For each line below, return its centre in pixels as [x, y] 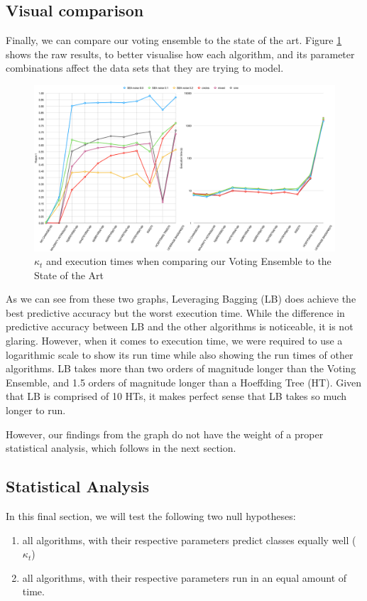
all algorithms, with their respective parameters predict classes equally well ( [189, 540]
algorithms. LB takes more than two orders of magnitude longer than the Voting [181, 368]
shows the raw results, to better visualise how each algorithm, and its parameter [180, 54]
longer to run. [36, 410]
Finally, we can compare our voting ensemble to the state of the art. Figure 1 [174, 40]
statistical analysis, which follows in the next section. [121, 448]
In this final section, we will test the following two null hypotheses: [151, 516]
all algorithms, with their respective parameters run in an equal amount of [185, 577]
